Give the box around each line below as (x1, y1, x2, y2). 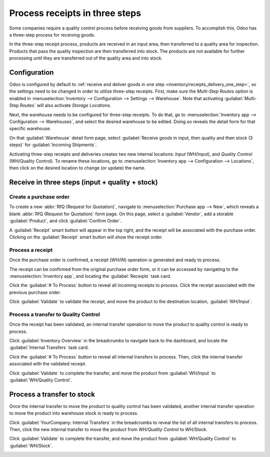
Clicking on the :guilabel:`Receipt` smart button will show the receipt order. (9, 234, 163, 240)
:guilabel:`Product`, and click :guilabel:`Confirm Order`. (9, 218, 122, 224)
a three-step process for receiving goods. (9, 32, 95, 38)
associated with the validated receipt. (9, 361, 86, 367)
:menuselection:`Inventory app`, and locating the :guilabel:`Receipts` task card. (9, 273, 171, 279)
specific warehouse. (9, 126, 51, 132)
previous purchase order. (9, 289, 61, 295)
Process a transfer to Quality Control (9, 311, 100, 318)
